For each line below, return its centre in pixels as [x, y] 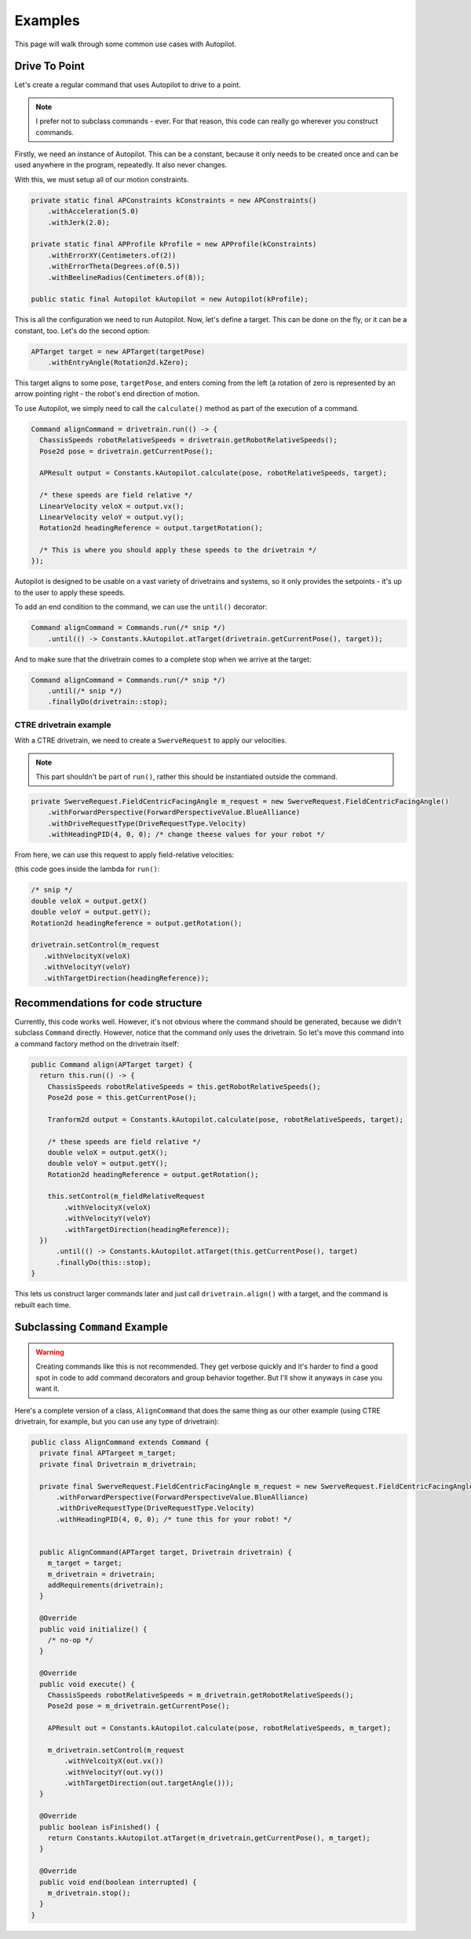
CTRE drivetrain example [63, 724]
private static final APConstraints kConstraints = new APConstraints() [174, 200]
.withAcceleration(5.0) [93, 211]
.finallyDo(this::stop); [104, 1262]
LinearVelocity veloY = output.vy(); [112, 517]
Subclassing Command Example [91, 1327]
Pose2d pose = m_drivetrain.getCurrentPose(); [139, 1706]
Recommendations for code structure [108, 1003]
